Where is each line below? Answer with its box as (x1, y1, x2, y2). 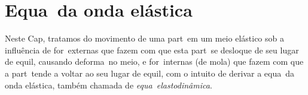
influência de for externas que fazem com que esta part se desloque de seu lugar (5, 43, 299, 56)
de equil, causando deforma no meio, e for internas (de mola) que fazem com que (5, 55, 304, 68)
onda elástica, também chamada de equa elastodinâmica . (5, 78, 212, 91)
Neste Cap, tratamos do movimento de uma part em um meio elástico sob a (5, 32, 284, 45)
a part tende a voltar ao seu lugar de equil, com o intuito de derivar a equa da (5, 66, 295, 79)
